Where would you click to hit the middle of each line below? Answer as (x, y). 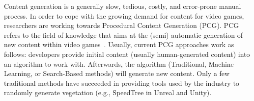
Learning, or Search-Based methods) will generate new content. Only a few (117, 73)
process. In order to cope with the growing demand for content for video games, (124, 15)
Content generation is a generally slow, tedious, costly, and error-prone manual (123, 6)
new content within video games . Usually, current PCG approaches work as (119, 44)
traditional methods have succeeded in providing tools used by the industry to (122, 83)
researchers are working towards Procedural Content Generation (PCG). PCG (122, 25)
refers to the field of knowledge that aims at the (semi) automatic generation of (124, 35)
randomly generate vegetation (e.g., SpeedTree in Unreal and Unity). (108, 92)
